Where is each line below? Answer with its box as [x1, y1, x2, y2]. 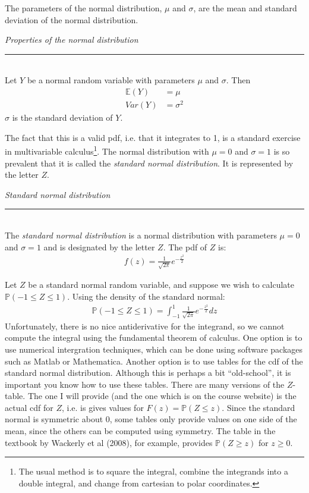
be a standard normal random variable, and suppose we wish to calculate [28, 278, 294, 291]
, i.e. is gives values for [61, 401, 144, 413]
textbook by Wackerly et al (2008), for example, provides [5, 436, 213, 448]
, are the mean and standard [193, 2, 297, 14]
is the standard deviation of [12, 111, 113, 124]
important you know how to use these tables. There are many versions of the [5, 378, 285, 390]
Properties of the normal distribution [5, 33, 138, 46]
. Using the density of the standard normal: [67, 290, 225, 302]
